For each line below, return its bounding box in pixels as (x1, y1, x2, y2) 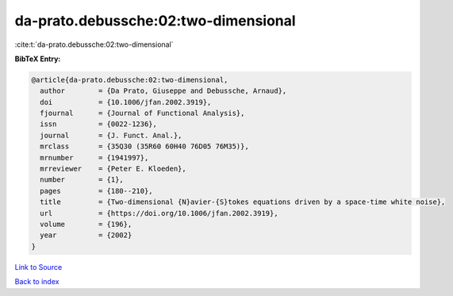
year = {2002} (40, 231, 132, 240)
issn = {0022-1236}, (40, 120, 158, 129)
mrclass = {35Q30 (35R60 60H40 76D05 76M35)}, (40, 142, 249, 151)
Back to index (14, 277, 60, 286)
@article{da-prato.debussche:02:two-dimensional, (31, 75, 228, 84)
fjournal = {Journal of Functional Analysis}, (40, 109, 245, 118)
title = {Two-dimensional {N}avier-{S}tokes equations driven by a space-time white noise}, (40, 198, 446, 206)
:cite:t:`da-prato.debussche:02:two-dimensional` (14, 40, 174, 49)
